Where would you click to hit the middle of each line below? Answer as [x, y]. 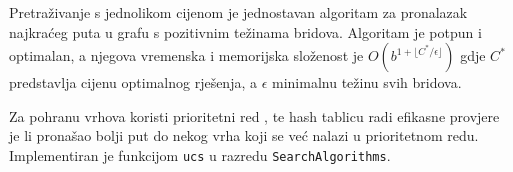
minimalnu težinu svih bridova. [367, 82]
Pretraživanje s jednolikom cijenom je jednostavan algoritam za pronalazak [238, 12]
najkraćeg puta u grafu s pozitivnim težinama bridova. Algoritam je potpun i [245, 31]
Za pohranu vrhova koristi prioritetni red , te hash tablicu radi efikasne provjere [254, 115]
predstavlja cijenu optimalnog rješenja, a [133, 82]
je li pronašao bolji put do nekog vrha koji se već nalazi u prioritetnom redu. [244, 135]
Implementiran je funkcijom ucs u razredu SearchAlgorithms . [200, 154]
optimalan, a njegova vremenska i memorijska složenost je [186, 55]
